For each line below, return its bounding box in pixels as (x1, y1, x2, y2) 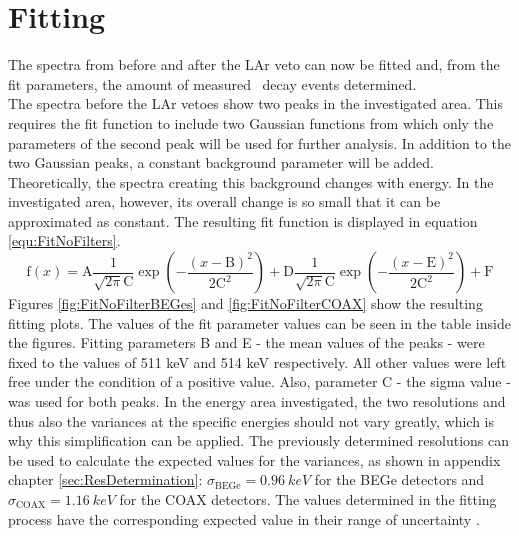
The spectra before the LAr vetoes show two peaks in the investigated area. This (8, 93, 504, 114)
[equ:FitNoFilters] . (8, 230, 121, 251)
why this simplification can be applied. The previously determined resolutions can (8, 430, 510, 451)
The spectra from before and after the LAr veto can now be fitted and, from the (8, 54, 500, 75)
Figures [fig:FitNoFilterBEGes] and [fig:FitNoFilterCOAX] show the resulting (8, 293, 483, 314)
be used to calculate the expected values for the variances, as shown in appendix (8, 449, 501, 470)
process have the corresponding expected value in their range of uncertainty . (8, 508, 480, 529)
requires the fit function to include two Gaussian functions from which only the (8, 112, 494, 133)
